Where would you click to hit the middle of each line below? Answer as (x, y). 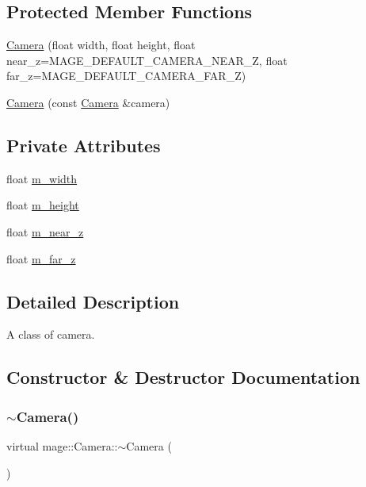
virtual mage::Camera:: (62, 445)
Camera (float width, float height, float (101, 45)
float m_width (42, 178)
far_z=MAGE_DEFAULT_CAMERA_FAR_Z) (126, 76)
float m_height (43, 205)
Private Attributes (84, 145)
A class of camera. (51, 334)
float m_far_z (41, 258)
